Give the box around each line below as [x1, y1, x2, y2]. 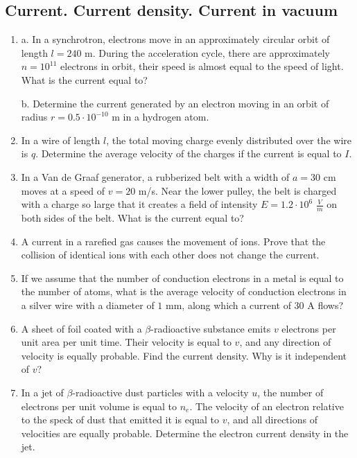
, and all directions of [227, 412, 317, 427]
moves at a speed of [21, 183, 105, 197]
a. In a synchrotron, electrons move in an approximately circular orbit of [21, 32, 330, 46]
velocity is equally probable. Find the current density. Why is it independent [21, 348, 347, 362]
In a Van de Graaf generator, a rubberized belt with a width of [21, 169, 290, 184]
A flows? [307, 297, 344, 312]
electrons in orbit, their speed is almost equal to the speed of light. [60, 59, 344, 73]
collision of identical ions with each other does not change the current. [21, 247, 320, 262]
